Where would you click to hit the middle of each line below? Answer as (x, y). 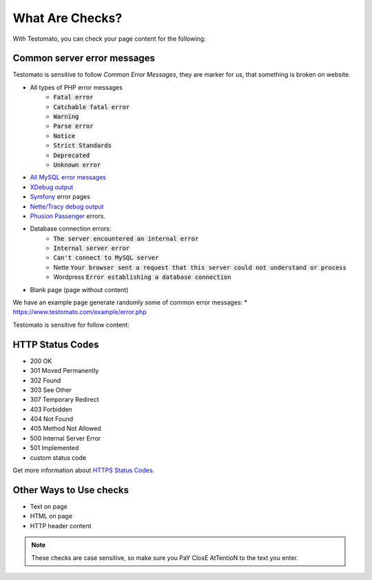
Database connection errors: (71, 229)
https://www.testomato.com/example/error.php (80, 312)
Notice (64, 136)
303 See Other (51, 389)
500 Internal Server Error (65, 438)
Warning (66, 117)
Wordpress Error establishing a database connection (142, 277)
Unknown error (77, 165)
